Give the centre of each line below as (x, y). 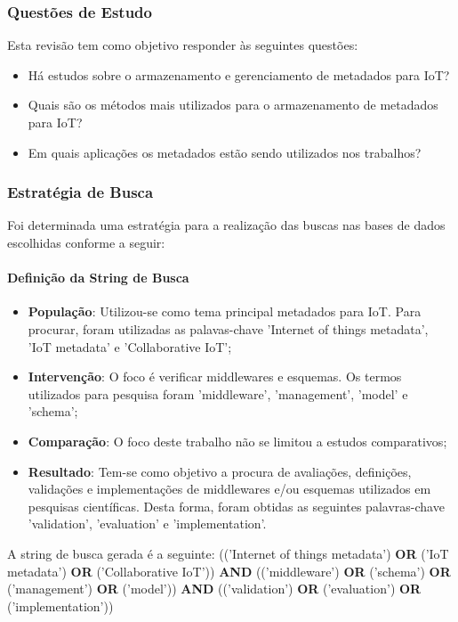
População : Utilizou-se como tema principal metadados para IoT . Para (225, 311)
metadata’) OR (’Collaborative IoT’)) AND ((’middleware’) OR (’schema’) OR (229, 571)
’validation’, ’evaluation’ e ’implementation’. (147, 524)
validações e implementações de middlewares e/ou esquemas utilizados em (229, 489)
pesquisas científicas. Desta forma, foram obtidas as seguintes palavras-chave (236, 506)
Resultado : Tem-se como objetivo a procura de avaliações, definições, (220, 471)
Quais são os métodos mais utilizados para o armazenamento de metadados (233, 105)
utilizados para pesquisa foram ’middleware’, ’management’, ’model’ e (218, 393)
